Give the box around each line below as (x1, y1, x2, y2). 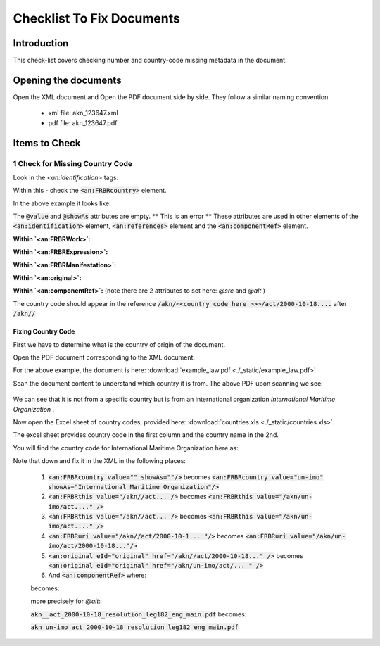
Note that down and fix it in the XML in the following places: (13, 457, 186, 465)
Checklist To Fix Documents (13, 11, 181, 26)
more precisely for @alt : (30, 597, 101, 605)
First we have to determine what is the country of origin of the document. (13, 340, 225, 348)
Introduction (13, 37, 69, 49)
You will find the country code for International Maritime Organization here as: (13, 443, 239, 452)
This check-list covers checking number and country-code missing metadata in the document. (13, 56, 288, 65)
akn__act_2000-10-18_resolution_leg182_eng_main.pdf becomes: (30, 609, 247, 619)
